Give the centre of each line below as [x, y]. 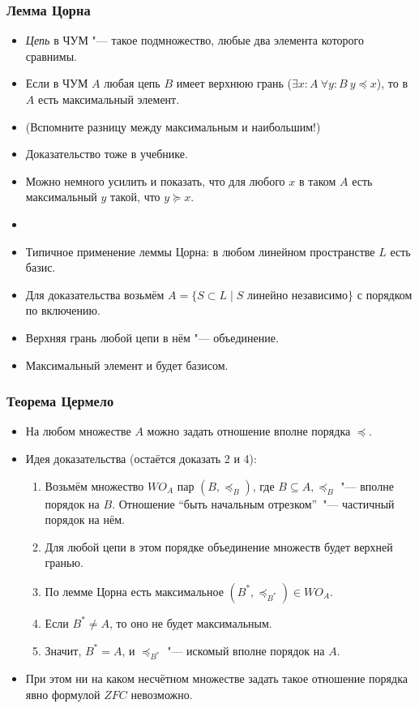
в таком [317, 180]
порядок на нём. [85, 519]
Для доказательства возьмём [95, 294]
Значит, [63, 650]
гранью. [64, 562]
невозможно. [162, 694]
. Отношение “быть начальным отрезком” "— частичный [253, 503]
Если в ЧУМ [57, 83]
